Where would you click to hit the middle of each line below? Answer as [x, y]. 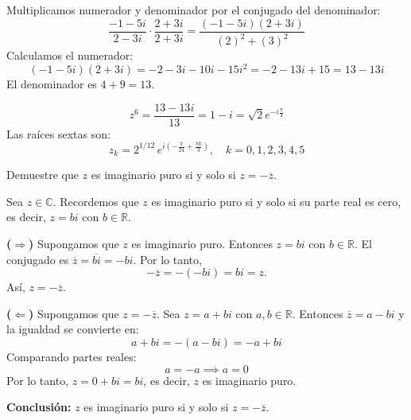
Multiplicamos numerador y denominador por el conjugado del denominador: [194, 10]
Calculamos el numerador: [70, 55]
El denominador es [52, 84]
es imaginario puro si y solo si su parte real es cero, [276, 201]
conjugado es [38, 259]
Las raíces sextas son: [58, 133]
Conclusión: [39, 407]
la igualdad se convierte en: [73, 329]
